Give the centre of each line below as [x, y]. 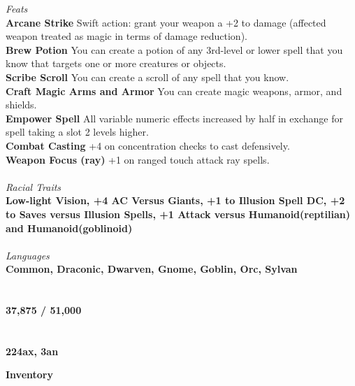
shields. [21, 105]
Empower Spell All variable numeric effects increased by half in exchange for [174, 118]
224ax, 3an [32, 351]
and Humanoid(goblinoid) [69, 228]
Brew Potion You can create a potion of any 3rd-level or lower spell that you [174, 49]
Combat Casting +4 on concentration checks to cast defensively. [148, 145]
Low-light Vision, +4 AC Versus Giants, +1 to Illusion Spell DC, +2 [175, 200]
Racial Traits [34, 186]
